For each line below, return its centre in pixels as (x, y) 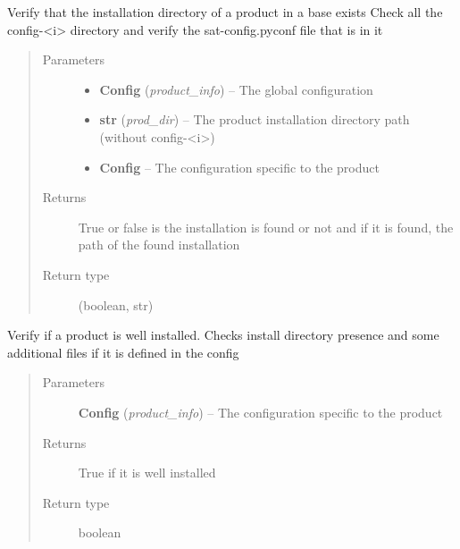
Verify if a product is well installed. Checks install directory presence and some (223, 335)
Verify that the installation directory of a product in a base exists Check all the (225, 12)
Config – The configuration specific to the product (239, 167)
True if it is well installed (147, 473)
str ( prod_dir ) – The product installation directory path (255, 119)
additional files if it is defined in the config (123, 352)
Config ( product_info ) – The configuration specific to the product (260, 412)
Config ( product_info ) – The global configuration (236, 89)
